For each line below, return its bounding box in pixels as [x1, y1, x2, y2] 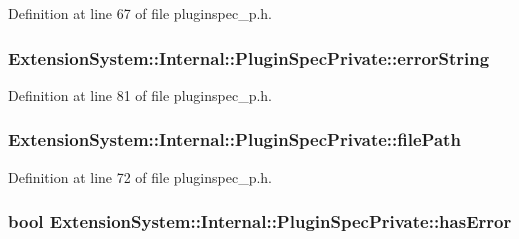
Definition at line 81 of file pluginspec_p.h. [8, 84, 272, 105]
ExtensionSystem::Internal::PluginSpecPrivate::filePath [8, 127, 461, 152]
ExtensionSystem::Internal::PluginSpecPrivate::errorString [8, 45, 490, 70]
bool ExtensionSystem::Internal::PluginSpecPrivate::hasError [8, 209, 512, 234]
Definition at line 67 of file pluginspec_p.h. [8, 3, 272, 23]
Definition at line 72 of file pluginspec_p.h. [8, 166, 272, 187]
